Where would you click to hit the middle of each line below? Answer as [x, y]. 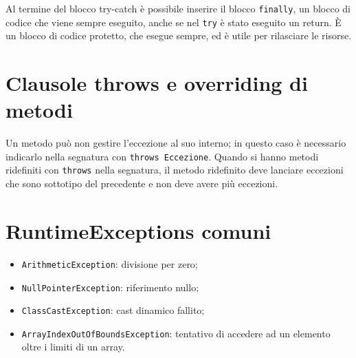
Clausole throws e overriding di [157, 83]
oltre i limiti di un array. [73, 347]
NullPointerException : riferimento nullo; [110, 287]
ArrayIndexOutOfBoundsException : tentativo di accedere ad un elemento [176, 333]
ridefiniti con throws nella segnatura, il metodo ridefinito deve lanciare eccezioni [175, 170]
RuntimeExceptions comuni [138, 230]
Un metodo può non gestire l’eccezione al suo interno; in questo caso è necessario [176, 143]
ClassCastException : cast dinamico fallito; [113, 310]
